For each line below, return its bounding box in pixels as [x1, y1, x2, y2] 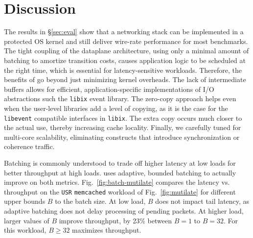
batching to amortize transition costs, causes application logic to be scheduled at [4, 55, 246, 65]
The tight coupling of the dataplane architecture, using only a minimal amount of [4, 45, 249, 56]
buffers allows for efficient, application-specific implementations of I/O [4, 84, 214, 94]
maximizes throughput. [72, 225, 141, 235]
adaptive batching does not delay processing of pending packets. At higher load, [4, 206, 244, 216]
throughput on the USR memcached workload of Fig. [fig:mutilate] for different [4, 186, 236, 196]
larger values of [4, 215, 49, 225]
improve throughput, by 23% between [59, 215, 172, 225]
